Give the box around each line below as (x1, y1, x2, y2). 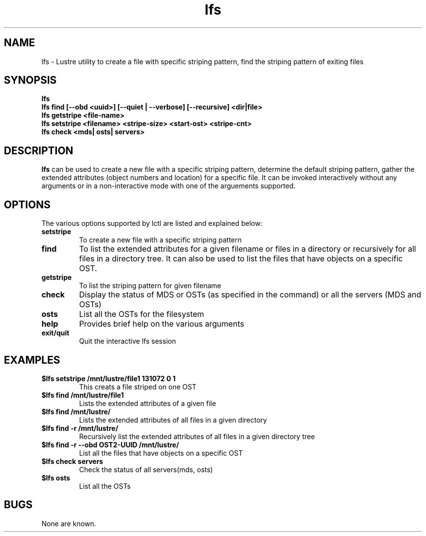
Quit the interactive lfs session (79, 337, 176, 346)
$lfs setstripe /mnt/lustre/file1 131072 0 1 (41, 374, 176, 383)
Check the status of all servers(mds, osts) (79, 465, 213, 474)
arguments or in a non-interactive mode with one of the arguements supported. (41, 182, 296, 190)
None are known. (41, 519, 96, 528)
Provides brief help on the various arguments (79, 319, 244, 329)
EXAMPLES (4, 353, 60, 366)
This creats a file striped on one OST (79, 382, 196, 391)
